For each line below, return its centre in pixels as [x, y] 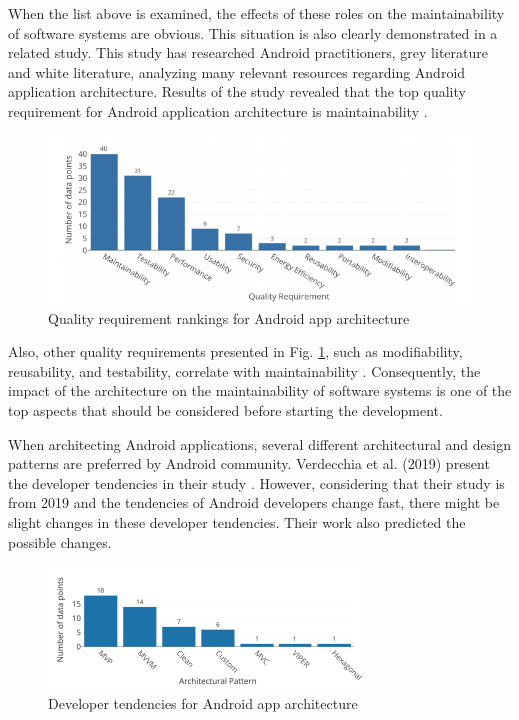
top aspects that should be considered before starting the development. [225, 410]
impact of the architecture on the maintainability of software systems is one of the [260, 390]
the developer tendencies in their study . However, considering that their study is [256, 482]
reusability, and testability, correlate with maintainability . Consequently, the [244, 370]
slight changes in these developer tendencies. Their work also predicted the [237, 521]
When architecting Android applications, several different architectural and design [259, 443]
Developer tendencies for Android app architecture [203, 702]
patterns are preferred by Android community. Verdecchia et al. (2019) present [249, 463]
